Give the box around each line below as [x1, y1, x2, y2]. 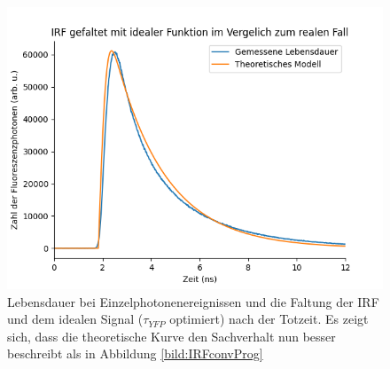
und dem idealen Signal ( [7, 310, 144, 328]
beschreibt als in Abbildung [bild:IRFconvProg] [7, 344, 263, 363]
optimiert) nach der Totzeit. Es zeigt [169, 310, 369, 328]
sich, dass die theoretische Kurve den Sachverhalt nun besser [7, 326, 336, 345]
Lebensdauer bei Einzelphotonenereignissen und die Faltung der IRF [7, 292, 379, 310]
